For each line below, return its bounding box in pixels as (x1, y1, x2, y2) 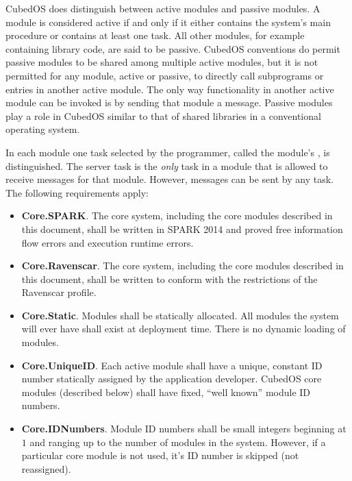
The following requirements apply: (5, 185, 149, 199)
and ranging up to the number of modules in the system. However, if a (29, 434, 326, 449)
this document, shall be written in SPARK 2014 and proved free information (21, 221, 343, 236)
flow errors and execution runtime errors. (21, 235, 194, 249)
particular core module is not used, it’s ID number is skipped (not (21, 448, 299, 463)
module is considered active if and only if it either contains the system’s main (5, 14, 331, 29)
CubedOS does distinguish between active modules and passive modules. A (5, 1, 320, 15)
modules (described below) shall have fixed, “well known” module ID (21, 384, 311, 399)
